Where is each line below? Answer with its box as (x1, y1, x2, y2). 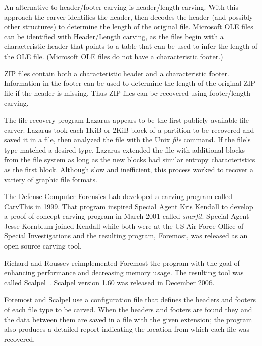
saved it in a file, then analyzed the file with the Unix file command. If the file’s (4, 134, 251, 145)
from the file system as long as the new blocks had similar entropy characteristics (4, 154, 255, 165)
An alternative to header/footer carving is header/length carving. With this (4, 2, 238, 12)
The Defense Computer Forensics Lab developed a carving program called (4, 191, 233, 202)
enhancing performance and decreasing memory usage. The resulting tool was (4, 267, 244, 278)
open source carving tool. (4, 240, 82, 251)
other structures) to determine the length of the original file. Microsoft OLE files (4, 21, 253, 32)
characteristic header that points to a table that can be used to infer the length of (4, 41, 258, 52)
